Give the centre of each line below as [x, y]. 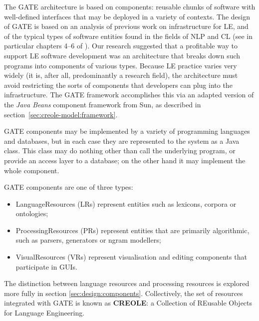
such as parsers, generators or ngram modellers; [88, 240]
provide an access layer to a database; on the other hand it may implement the [125, 160]
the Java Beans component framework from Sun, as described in [103, 104]
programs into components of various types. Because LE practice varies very [121, 65]
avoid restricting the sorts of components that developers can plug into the [118, 85]
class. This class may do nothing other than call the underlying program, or [120, 151]
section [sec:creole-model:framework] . [61, 114]
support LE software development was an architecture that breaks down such [122, 55]
